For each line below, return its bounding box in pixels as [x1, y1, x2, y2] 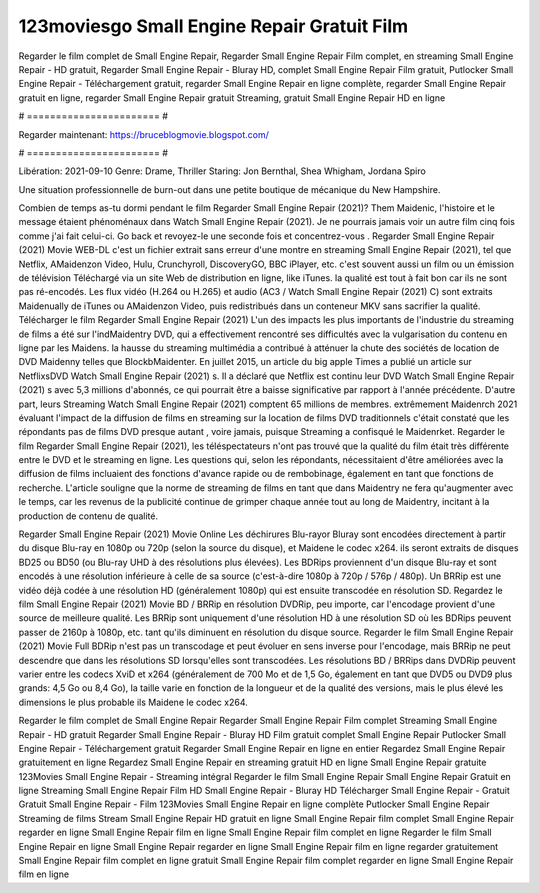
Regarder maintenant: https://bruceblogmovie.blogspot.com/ [18, 128, 269, 140]
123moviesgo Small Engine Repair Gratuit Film [18, 15, 409, 37]
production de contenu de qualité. [18, 510, 159, 522]
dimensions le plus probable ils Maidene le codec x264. [18, 696, 249, 708]
